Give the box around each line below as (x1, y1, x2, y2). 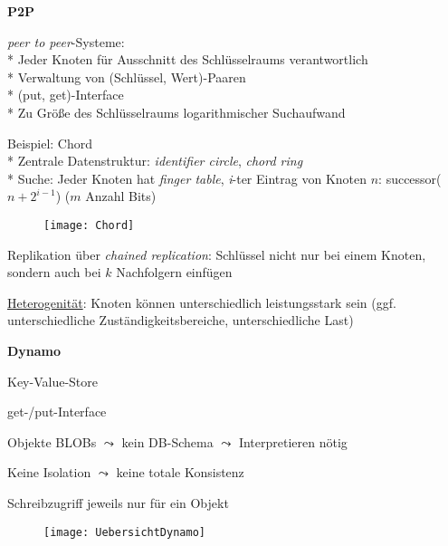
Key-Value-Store (7, 371, 98, 390)
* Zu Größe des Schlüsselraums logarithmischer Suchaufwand (7, 102, 346, 121)
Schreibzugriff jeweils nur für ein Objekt (7, 493, 229, 512)
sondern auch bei (7, 263, 101, 282)
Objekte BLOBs (7, 432, 97, 451)
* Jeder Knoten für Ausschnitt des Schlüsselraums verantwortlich (7, 50, 368, 69)
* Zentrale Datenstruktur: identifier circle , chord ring (7, 151, 303, 170)
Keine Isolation (7, 463, 91, 482)
